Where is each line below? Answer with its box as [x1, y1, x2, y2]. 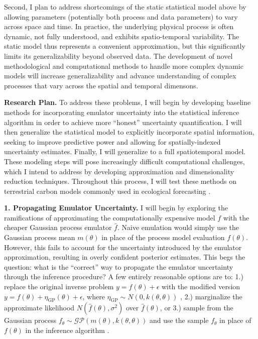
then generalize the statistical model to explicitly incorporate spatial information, [4, 127, 254, 137]
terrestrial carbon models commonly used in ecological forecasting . [4, 185, 211, 196]
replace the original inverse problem [4, 281, 114, 292]
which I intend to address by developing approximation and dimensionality [4, 166, 234, 176]
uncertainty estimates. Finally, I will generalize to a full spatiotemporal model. [4, 146, 246, 157]
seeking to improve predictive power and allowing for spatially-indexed [4, 136, 221, 147]
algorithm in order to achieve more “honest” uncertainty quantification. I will [4, 117, 242, 127]
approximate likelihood [4, 302, 75, 313]
